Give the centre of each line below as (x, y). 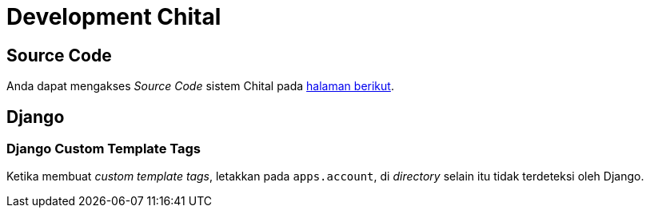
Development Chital (114, 17)
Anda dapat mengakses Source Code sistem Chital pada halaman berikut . (200, 86)
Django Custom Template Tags (104, 149)
